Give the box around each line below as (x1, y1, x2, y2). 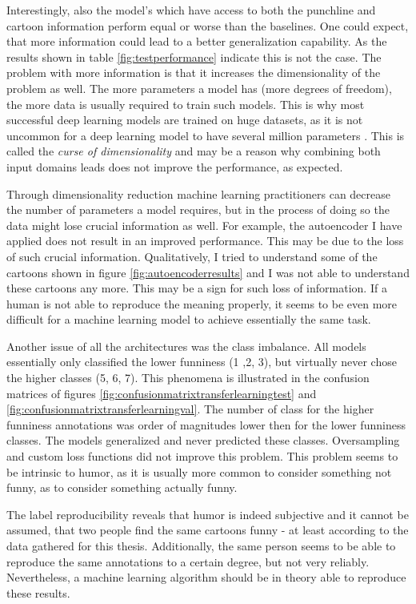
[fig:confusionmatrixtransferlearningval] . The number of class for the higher (6, 401, 374, 417)
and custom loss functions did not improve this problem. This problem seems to (6, 448, 398, 465)
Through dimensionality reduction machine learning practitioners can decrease (6, 185, 390, 202)
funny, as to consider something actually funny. (6, 479, 238, 496)
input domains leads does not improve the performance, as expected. (6, 158, 343, 175)
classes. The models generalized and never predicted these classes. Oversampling (6, 432, 400, 449)
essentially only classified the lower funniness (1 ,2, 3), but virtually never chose (6, 353, 397, 370)
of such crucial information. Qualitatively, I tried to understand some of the (6, 248, 378, 264)
